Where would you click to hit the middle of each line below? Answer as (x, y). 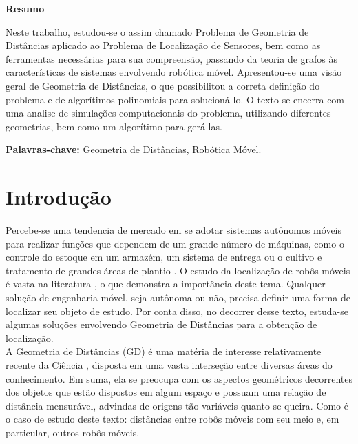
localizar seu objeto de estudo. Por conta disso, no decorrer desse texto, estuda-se (177, 311)
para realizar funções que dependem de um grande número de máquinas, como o (175, 243)
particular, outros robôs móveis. (73, 432)
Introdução (59, 197)
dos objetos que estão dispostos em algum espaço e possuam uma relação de (166, 392)
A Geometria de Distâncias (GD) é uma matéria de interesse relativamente (164, 351)
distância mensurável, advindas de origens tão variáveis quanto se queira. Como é (177, 405)
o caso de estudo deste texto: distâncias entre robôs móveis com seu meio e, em (172, 419)
